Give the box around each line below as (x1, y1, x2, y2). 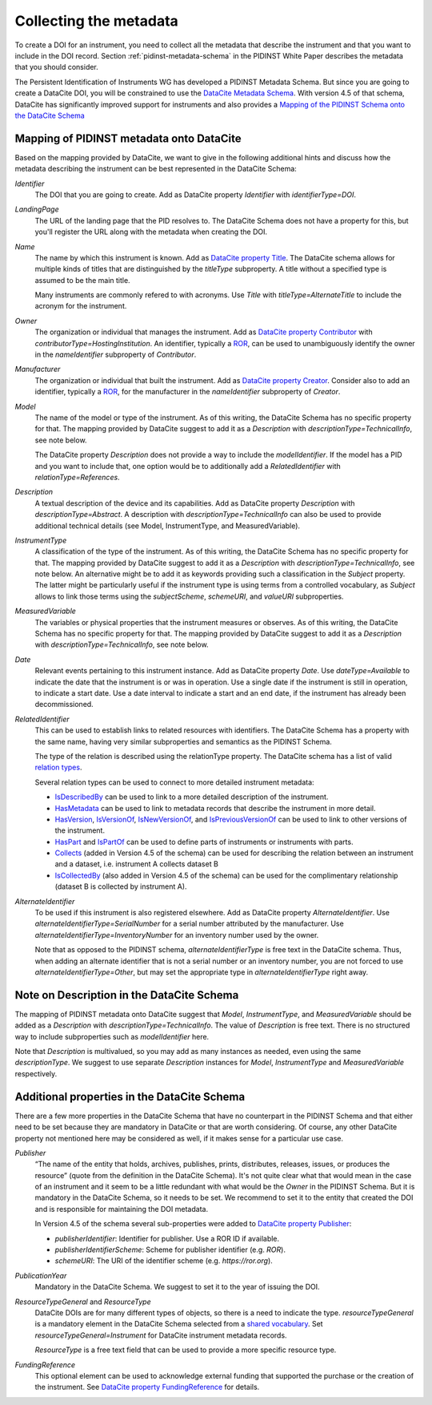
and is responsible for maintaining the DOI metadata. (34, 1204, 208, 1213)
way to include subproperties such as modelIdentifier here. (14, 1032, 210, 1041)
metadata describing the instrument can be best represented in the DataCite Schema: (14, 164, 298, 174)
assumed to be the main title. (34, 275, 131, 285)
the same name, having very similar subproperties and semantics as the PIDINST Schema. (34, 737, 332, 746)
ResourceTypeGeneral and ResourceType (14, 1297, 151, 1306)
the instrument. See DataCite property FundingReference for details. (34, 1383, 260, 1392)
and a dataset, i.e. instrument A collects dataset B (54, 859, 219, 869)
